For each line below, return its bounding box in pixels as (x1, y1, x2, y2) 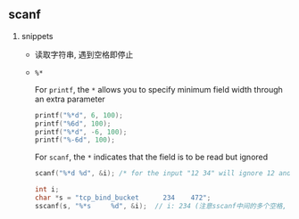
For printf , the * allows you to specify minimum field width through (34, 84, 283, 94)
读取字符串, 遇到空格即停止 (34, 49, 134, 60)
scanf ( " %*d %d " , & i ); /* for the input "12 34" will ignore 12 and (34, 169, 291, 178)
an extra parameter (34, 93, 106, 104)
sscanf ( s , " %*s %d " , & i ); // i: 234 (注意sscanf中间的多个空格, (34, 201, 287, 210)
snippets (21, 30, 54, 41)
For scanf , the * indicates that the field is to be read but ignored (34, 151, 269, 163)
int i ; (34, 185, 60, 194)
